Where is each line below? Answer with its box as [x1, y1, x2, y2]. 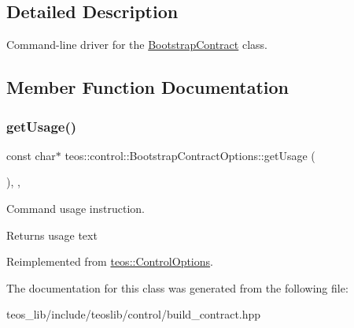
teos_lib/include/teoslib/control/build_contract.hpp [6, 306, 261, 322]
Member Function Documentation [6, 75, 289, 99]
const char [6, 147, 56, 163]
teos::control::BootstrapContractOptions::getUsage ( [65, 147, 315, 163]
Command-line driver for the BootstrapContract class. [6, 36, 267, 53]
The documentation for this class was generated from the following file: [6, 279, 348, 296]
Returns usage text [6, 226, 98, 243]
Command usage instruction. [6, 199, 145, 216]
